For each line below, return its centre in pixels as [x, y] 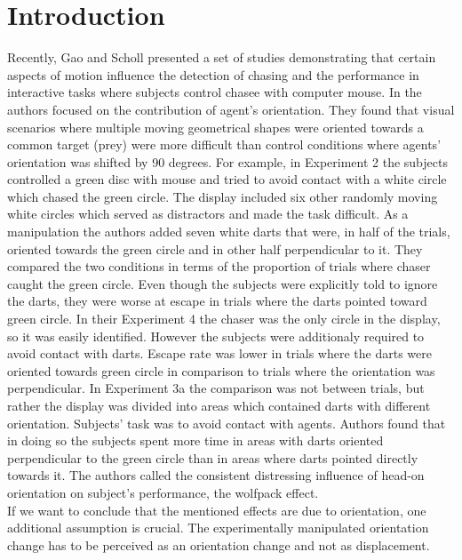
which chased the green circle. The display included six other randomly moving [223, 196]
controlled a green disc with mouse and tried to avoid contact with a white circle [227, 179]
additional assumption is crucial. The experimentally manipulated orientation [218, 528]
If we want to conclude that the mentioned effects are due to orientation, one [217, 510]
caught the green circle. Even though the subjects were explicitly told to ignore [223, 283]
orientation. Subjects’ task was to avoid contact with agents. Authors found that [227, 423]
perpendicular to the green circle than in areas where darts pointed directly [213, 457]
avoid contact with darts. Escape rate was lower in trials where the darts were [219, 353]
